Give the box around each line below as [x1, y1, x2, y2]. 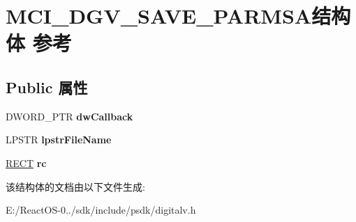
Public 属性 [6, 76, 88, 97]
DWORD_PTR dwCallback [6, 109, 133, 123]
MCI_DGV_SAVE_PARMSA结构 [6, 1, 351, 30]
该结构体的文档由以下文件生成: [6, 179, 145, 193]
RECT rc [6, 155, 47, 170]
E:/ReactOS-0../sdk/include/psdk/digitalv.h [6, 203, 196, 217]
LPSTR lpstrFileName [6, 132, 112, 147]
